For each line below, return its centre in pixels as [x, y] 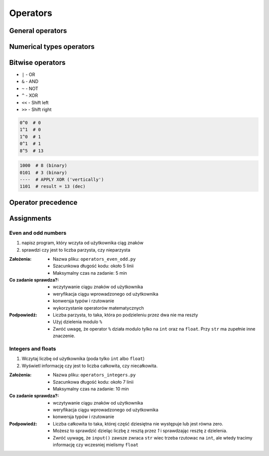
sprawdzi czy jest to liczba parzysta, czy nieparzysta [76, 250]
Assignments [30, 218]
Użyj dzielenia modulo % [77, 322]
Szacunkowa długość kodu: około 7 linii [93, 382]
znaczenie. [64, 336]
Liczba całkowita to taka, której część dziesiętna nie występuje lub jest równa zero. [138, 424]
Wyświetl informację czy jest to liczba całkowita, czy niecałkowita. [90, 366]
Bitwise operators [37, 63]
